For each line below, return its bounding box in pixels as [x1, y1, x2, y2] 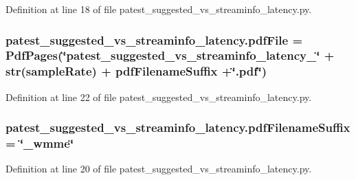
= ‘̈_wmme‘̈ [5, 135, 74, 152]
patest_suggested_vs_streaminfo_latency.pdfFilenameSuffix [5, 119, 351, 136]
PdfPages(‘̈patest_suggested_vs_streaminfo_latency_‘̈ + [5, 47, 335, 64]
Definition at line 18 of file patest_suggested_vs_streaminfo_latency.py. [5, 2, 312, 16]
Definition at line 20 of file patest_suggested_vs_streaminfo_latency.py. [5, 161, 312, 176]
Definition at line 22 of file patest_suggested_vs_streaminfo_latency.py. [5, 89, 312, 104]
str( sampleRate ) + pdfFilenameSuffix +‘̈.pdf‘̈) [5, 63, 267, 80]
